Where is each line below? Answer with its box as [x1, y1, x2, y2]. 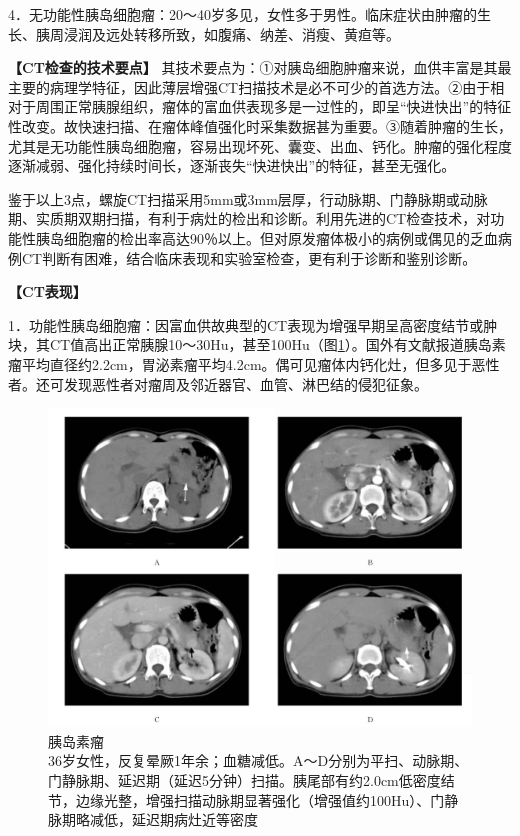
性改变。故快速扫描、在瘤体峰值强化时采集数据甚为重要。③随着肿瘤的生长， [8, 115, 512, 136]
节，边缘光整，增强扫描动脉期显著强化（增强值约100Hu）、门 [48, 789, 445, 810]
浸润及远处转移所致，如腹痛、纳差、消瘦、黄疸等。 [63, 23, 400, 44]
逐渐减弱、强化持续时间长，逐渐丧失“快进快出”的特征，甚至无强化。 [8, 155, 456, 176]
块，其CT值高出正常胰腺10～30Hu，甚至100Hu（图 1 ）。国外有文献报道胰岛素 [8, 334, 506, 355]
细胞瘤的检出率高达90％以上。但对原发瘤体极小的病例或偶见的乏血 [63, 227, 498, 248]
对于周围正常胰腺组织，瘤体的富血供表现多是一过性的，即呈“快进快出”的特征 [8, 96, 512, 117]
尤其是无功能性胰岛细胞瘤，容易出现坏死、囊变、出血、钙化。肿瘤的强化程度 [8, 135, 512, 156]
